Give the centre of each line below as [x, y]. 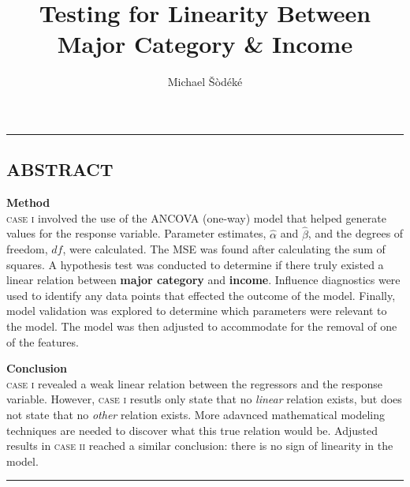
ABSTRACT [60, 169]
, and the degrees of [356, 233]
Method [28, 202]
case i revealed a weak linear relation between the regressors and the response [194, 383]
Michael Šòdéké [205, 82]
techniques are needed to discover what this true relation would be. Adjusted [192, 430]
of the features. [43, 341]
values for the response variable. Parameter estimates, [136, 233]
